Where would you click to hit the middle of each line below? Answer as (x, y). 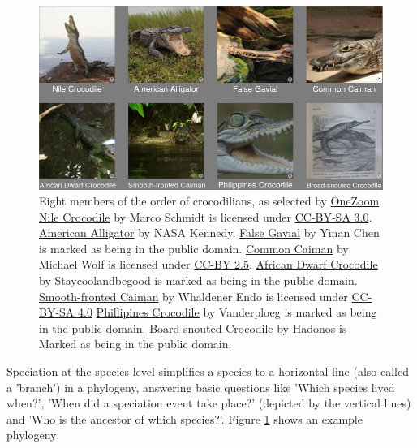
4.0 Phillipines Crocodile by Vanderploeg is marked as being (228, 312)
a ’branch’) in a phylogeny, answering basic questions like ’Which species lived (201, 387)
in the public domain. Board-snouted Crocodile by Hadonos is (193, 327)
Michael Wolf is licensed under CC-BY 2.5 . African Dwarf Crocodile (208, 264)
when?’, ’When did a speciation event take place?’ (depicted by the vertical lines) (209, 403)
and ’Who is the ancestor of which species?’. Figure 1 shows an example (185, 418)
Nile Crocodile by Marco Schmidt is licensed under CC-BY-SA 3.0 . (206, 216)
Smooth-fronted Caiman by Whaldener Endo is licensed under (193, 296)
